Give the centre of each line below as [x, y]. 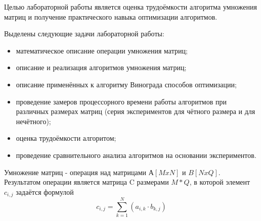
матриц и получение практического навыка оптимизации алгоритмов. [111, 16]
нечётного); [33, 121]
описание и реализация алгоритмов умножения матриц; [101, 67]
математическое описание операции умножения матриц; [102, 50]
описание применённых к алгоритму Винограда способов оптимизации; [126, 84]
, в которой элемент [220, 182]
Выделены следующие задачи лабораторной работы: [84, 34]
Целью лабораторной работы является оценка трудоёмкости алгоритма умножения [130, 7]
